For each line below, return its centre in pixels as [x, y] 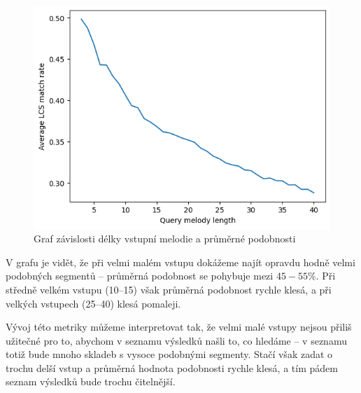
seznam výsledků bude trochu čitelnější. [91, 381]
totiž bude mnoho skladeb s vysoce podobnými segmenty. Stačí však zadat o [169, 354]
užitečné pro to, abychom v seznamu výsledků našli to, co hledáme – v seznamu [176, 340]
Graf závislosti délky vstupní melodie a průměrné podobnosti [165, 239]
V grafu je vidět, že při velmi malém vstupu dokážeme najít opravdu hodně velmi [180, 262]
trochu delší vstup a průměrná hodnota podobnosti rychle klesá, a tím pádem [172, 367]
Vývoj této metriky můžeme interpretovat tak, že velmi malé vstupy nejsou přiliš [179, 327]
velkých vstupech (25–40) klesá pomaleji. [93, 303]
